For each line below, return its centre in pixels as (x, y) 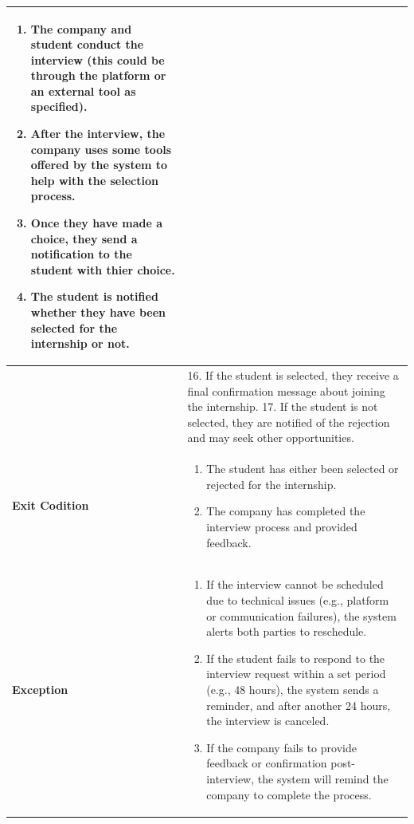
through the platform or (98, 75)
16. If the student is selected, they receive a (293, 375)
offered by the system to (99, 165)
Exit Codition (51, 505)
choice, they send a (84, 238)
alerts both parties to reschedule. (287, 631)
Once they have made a (97, 223)
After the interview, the (98, 134)
